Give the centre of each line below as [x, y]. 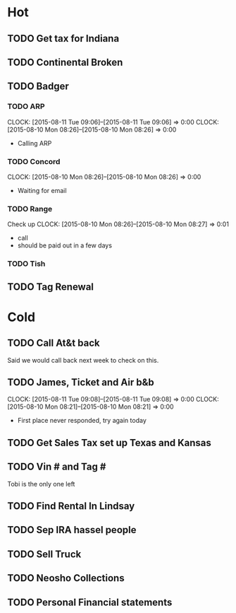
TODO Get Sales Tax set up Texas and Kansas [109, 443]
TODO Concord [34, 161]
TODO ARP [26, 107]
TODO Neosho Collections [66, 578]
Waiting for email [42, 190]
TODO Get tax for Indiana [63, 39]
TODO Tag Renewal [50, 287]
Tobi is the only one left [41, 484]
